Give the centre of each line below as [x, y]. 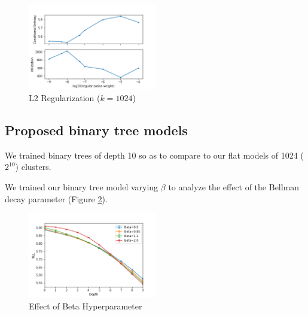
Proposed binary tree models [96, 130]
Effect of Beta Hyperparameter [86, 306]
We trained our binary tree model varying [82, 186]
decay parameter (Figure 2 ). [56, 198]
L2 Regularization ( [65, 97]
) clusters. [33, 167]
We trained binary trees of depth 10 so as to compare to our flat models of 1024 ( [154, 155]
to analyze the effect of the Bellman [234, 186]
